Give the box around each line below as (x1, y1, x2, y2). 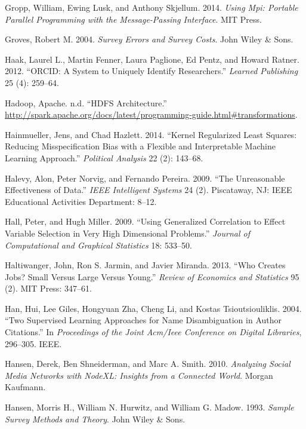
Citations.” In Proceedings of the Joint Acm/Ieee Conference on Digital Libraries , (5, 326, 302, 338)
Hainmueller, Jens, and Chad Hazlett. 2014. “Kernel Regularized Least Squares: (5, 128, 297, 140)
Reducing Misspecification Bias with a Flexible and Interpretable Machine (5, 140, 276, 152)
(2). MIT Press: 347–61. (5, 282, 92, 295)
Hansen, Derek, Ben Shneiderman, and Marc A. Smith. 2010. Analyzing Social (5, 357, 290, 370)
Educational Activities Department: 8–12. (5, 195, 157, 207)
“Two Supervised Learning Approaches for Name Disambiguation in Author (5, 314, 282, 326)
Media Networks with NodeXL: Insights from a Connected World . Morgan (5, 369, 273, 381)
